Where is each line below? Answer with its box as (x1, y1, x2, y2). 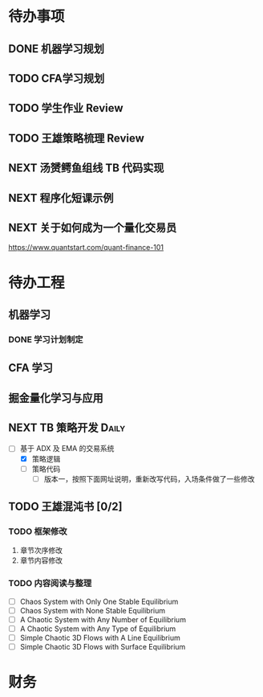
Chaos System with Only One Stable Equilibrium (19, 597, 179, 606)
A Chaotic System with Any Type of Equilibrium (19, 624, 176, 633)
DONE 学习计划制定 (8, 334, 83, 345)
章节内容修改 (19, 556, 63, 565)
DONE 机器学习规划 (8, 42, 105, 55)
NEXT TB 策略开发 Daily (8, 421, 126, 435)
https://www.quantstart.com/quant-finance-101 (8, 243, 164, 252)
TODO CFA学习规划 (8, 72, 105, 85)
